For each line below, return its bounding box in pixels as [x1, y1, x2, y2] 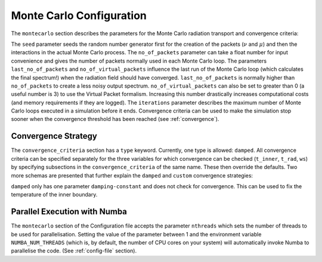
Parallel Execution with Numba [11, 207, 128, 217]
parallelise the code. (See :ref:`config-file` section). [11, 247, 137, 254]
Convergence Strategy [11, 131, 98, 141]
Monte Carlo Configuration [11, 9, 147, 22]
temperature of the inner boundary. [11, 191, 98, 198]
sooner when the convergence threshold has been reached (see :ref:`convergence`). [11, 116, 219, 123]
